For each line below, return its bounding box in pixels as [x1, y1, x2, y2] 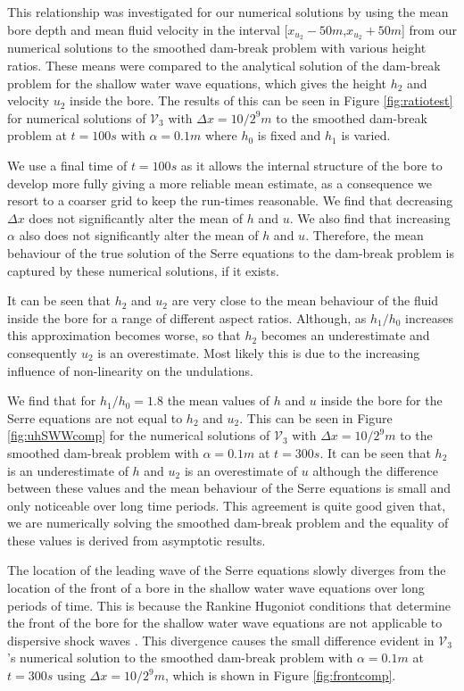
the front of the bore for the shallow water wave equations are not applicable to [7, 613, 443, 632]
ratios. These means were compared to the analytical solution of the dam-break [7, 56, 441, 75]
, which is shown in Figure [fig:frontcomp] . [164, 666, 396, 685]
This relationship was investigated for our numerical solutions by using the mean [7, 3, 449, 21]
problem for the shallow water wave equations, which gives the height [7, 73, 386, 92]
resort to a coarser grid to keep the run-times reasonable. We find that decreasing [7, 191, 453, 210]
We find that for [7, 391, 96, 410]
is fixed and [257, 126, 321, 145]
